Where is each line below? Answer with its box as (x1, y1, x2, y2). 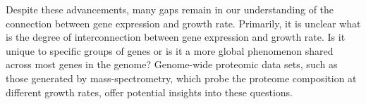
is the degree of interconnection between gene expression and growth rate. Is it (6, 30, 346, 44)
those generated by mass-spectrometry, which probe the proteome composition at (6, 70, 357, 85)
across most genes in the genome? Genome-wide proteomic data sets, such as (6, 57, 338, 72)
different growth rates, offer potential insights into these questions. (6, 84, 293, 99)
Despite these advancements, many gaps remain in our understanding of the (6, 2, 334, 16)
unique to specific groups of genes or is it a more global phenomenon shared (6, 43, 334, 58)
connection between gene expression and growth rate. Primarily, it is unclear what (6, 15, 361, 30)
